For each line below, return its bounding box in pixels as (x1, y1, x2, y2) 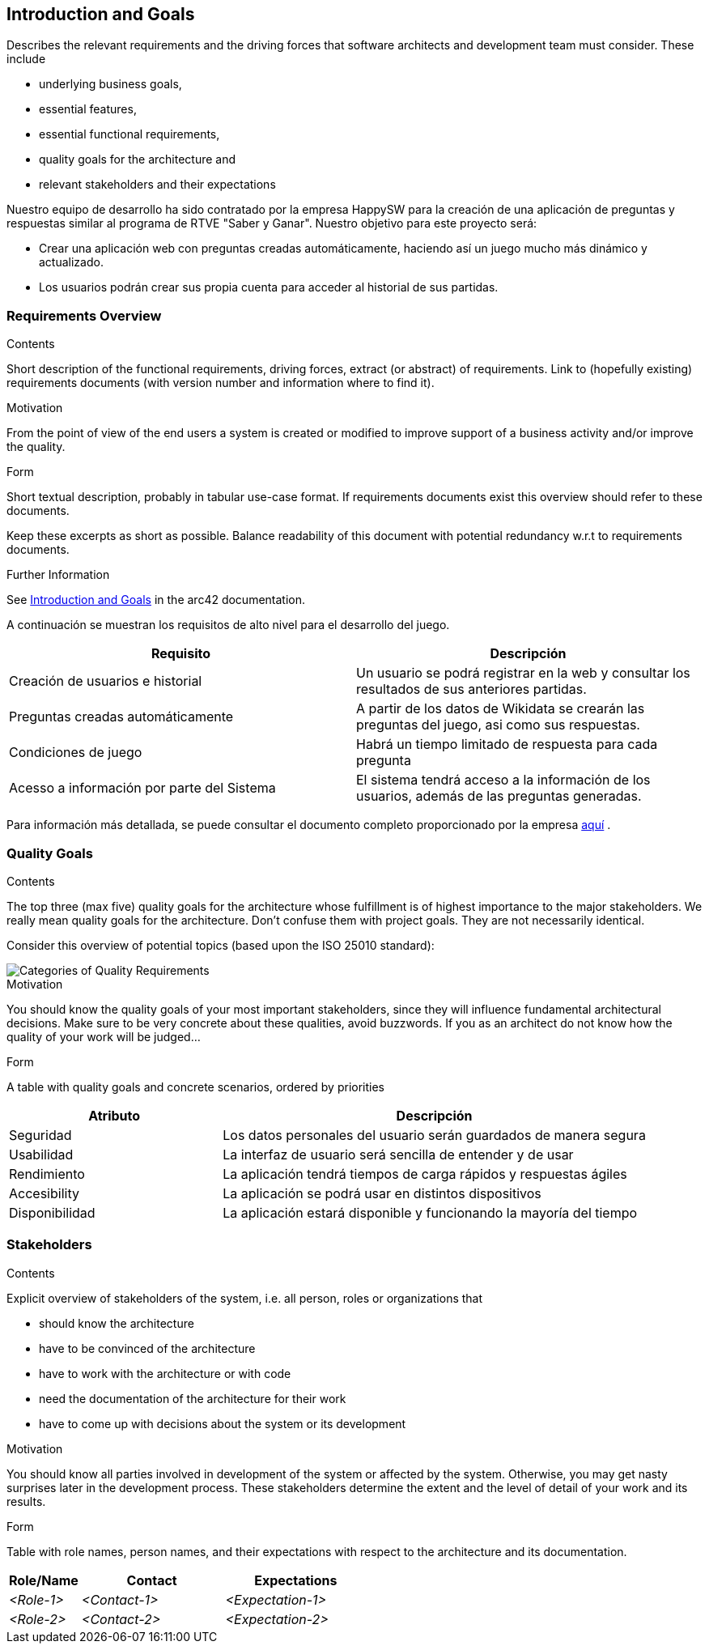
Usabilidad (9, 1146, 74, 1163)
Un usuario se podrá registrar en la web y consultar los (356, 665, 690, 682)
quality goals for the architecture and (39, 152, 236, 167)
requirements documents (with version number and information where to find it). (6, 376, 435, 390)
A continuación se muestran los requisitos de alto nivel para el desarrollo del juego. (6, 618, 450, 632)
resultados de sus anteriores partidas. (356, 681, 587, 698)
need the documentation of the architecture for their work (39, 1391, 346, 1405)
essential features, (39, 102, 137, 117)
